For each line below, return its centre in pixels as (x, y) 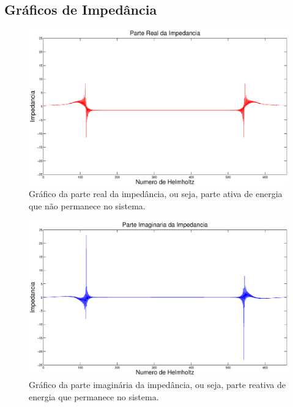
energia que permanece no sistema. (94, 396)
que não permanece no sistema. (87, 206)
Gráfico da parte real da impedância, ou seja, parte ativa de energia (156, 194)
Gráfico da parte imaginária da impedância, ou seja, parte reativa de (157, 385)
